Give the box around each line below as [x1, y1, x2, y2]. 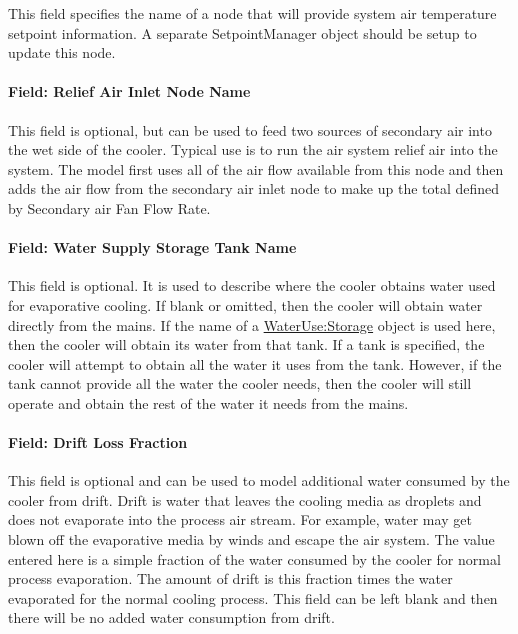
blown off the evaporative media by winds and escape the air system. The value [8, 529, 495, 550]
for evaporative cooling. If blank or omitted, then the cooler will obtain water [8, 294, 483, 315]
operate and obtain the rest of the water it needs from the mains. [8, 392, 409, 413]
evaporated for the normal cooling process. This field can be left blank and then [8, 587, 498, 608]
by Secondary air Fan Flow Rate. [8, 197, 211, 218]
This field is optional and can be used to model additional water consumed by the [8, 470, 510, 491]
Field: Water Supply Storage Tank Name [8, 237, 297, 258]
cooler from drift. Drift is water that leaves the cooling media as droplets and [8, 489, 482, 510]
